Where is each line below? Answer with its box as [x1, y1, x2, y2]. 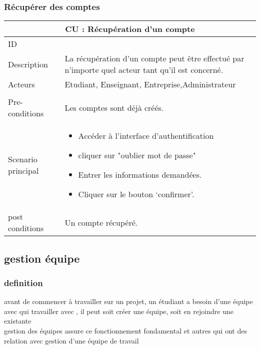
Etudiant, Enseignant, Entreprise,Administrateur [64, 78, 236, 90]
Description [8, 58, 48, 70]
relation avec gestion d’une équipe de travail [4, 335, 139, 346]
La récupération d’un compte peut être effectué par [64, 52, 244, 64]
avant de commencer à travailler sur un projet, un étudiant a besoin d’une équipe [4, 296, 253, 307]
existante [4, 316, 31, 326]
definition [4, 276, 43, 289]
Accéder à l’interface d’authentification [78, 130, 214, 142]
